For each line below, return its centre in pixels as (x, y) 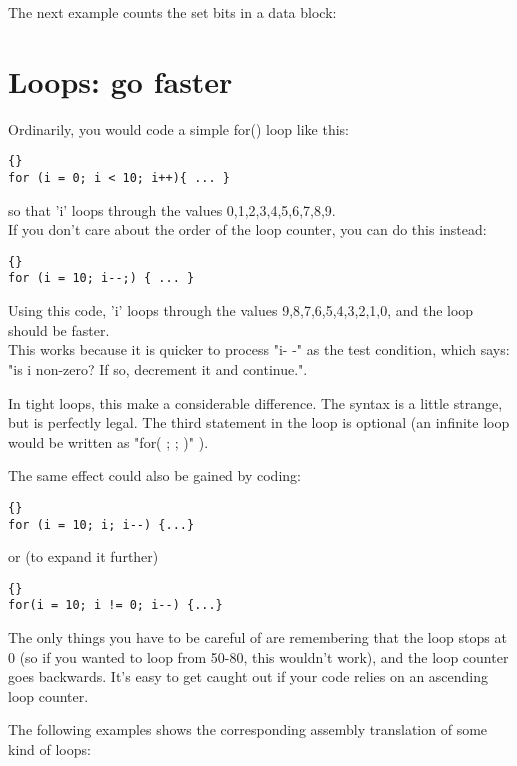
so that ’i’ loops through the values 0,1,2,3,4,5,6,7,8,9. (172, 209)
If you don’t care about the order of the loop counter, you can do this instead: (247, 229)
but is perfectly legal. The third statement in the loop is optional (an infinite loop (259, 422)
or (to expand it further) (83, 556)
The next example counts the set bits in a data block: (172, 12)
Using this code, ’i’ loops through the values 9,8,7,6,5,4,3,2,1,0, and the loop (241, 310)
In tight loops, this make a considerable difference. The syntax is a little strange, (255, 402)
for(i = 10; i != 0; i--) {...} (115, 605)
